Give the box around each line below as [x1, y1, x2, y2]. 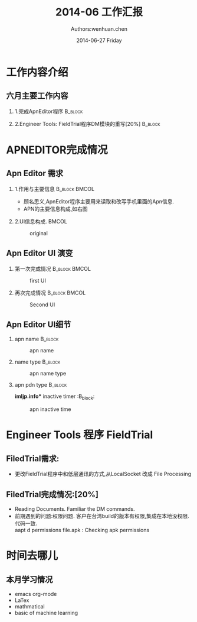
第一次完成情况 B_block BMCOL [14, 265, 91, 272]
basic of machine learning [14, 609, 78, 616]
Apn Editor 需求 [6, 169, 64, 179]
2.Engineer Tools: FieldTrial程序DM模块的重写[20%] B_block [14, 120, 160, 127]
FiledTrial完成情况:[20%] [6, 489, 99, 500]
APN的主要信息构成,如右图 [23, 205, 88, 212]
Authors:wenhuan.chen [70, 25, 128, 33]
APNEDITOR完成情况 [6, 143, 108, 157]
